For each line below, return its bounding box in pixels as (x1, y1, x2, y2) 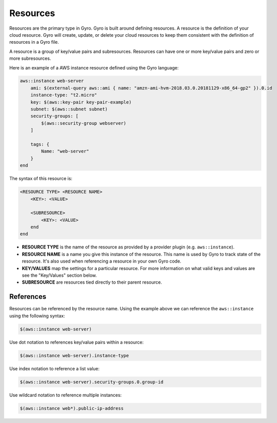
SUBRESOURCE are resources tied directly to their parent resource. (22, 279, 162, 285)
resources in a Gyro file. (9, 39, 59, 45)
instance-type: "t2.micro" (30, 92, 98, 98)
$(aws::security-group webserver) (41, 120, 126, 126)
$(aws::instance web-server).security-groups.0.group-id (20, 379, 164, 385)
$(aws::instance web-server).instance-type (20, 353, 129, 358)
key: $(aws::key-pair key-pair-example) (30, 99, 132, 105)
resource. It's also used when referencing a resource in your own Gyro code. (22, 258, 181, 264)
